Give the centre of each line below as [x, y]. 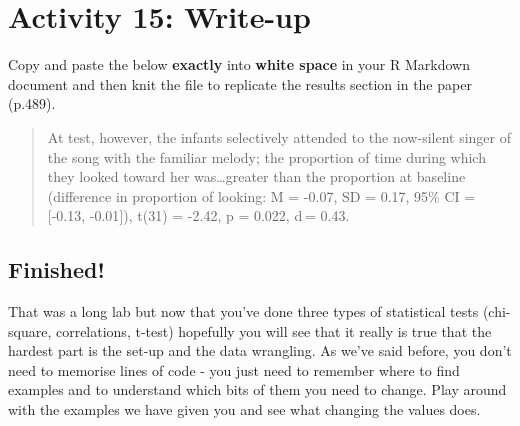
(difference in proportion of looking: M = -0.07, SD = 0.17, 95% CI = [261, 195]
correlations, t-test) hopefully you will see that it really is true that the [273, 330]
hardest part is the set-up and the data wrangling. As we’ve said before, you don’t [260, 350]
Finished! [56, 269]
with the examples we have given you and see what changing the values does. [244, 409]
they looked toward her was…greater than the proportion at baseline [256, 176]
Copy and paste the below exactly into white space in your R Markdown [239, 64]
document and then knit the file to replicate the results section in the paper [240, 83]
